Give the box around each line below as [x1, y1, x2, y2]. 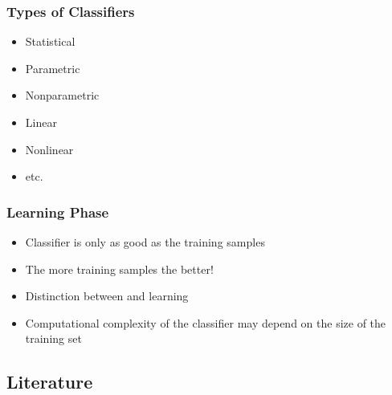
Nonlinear [25, 140, 74, 157]
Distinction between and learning [25, 287, 189, 304]
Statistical [25, 33, 76, 50]
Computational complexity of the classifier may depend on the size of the [25, 314, 386, 331]
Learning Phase [6, 202, 109, 222]
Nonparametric [25, 87, 100, 104]
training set [25, 330, 82, 347]
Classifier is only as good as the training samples [25, 234, 265, 250]
